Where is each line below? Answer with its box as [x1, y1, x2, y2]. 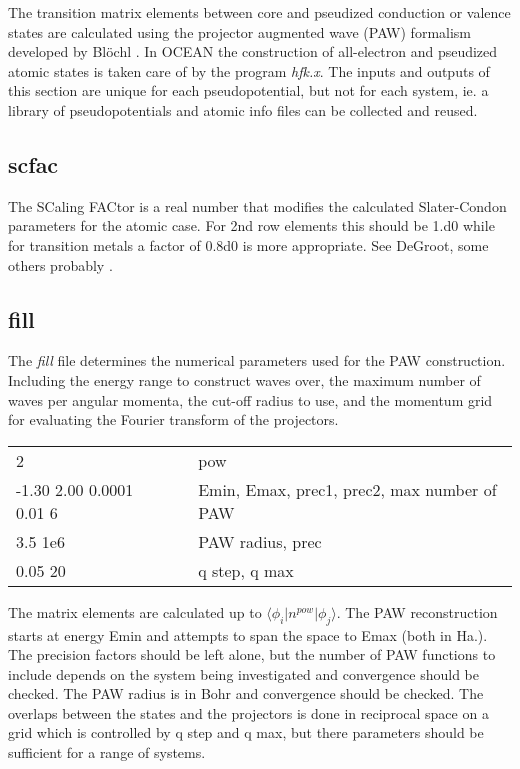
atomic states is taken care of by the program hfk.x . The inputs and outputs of [8, 60, 490, 81]
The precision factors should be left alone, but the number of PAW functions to [8, 644, 496, 665]
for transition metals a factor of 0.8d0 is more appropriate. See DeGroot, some [8, 234, 489, 255]
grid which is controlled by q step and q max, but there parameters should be [8, 722, 484, 743]
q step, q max [198, 558, 294, 582]
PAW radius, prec [198, 529, 322, 553]
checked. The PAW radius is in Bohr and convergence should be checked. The [8, 683, 484, 704]
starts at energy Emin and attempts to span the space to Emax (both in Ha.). [8, 624, 488, 645]
